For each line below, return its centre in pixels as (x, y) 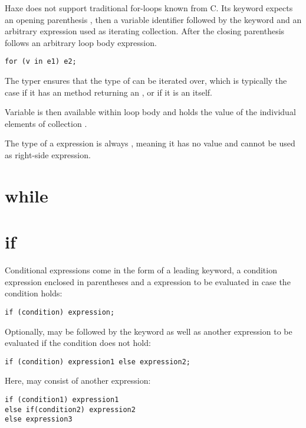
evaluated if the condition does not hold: (78, 343)
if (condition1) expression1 (62, 399)
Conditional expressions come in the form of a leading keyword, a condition (141, 270)
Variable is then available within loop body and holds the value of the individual (150, 112)
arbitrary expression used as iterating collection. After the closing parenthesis (145, 31)
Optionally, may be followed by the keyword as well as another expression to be (149, 331)
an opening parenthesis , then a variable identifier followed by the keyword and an (153, 19)
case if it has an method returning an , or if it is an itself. (108, 92)
